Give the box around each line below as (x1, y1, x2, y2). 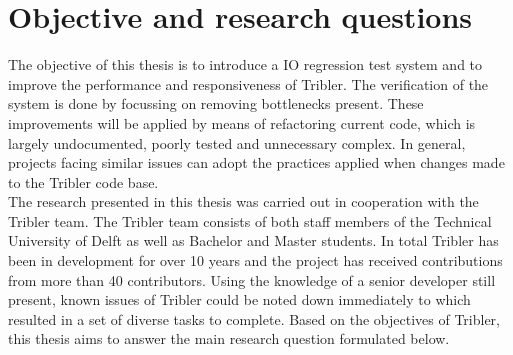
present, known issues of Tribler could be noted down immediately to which (8, 289, 471, 310)
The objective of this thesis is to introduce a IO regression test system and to (8, 54, 483, 75)
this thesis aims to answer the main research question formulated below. (8, 328, 450, 349)
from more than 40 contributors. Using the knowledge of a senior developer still (8, 269, 496, 290)
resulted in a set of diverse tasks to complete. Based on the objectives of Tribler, (8, 308, 500, 329)
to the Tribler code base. (8, 171, 159, 192)
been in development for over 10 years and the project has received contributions (8, 250, 503, 271)
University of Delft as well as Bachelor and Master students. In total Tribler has (8, 230, 499, 251)
